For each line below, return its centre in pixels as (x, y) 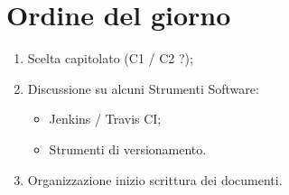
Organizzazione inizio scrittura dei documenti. (155, 179)
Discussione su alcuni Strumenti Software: (143, 88)
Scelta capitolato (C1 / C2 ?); (110, 58)
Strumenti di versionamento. (128, 149)
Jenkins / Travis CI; (105, 119)
